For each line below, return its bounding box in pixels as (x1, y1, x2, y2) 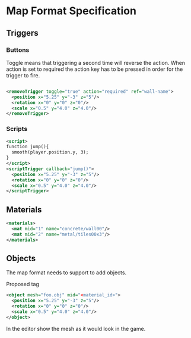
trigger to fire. (6, 71, 40, 79)
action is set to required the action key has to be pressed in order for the (6, 65, 183, 73)
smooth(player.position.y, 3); (11, 149, 89, 155)
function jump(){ (6, 144, 49, 150)
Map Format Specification (6, 4, 136, 18)
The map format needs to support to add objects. (6, 269, 126, 276)
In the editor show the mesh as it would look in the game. (6, 325, 146, 332)
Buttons (6, 46, 30, 54)
